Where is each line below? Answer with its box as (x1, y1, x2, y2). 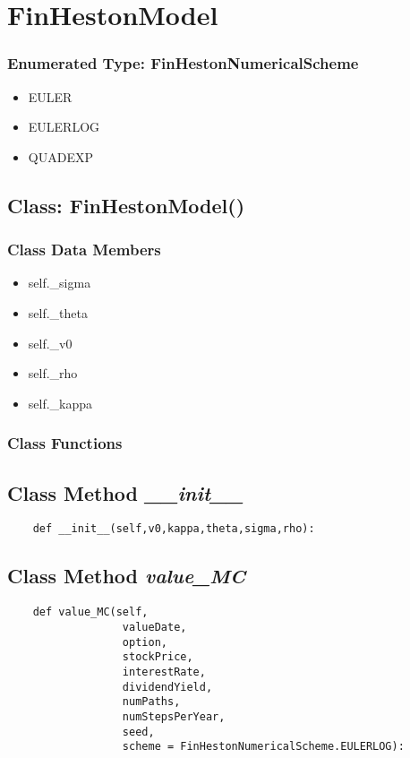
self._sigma (28, 273, 91, 292)
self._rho (28, 364, 78, 383)
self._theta (28, 303, 88, 322)
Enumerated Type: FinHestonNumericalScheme (7, 52, 359, 74)
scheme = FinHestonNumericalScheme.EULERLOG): (122, 740, 405, 754)
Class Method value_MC (7, 562, 246, 590)
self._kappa (28, 393, 93, 412)
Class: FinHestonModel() (7, 191, 245, 219)
